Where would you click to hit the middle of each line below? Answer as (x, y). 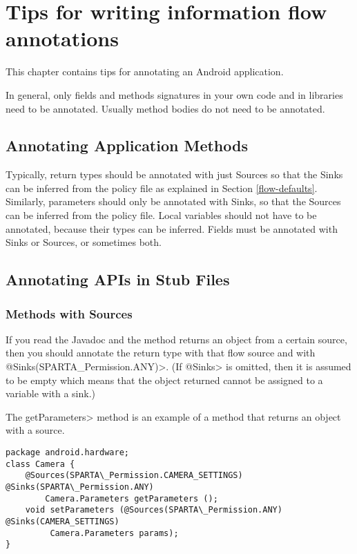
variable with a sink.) (51, 393)
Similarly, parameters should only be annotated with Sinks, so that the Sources (173, 201)
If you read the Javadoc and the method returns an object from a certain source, (176, 339)
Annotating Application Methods (127, 145)
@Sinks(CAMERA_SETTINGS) (62, 521)
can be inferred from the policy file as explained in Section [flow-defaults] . (162, 188)
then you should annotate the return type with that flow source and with (161, 353)
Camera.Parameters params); (114, 533)
